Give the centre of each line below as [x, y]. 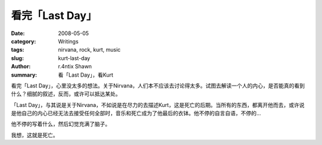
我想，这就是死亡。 [35, 135]
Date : [18, 33]
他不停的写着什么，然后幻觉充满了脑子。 [61, 124]
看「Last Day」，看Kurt [86, 75]
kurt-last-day [74, 58]
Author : [21, 67]
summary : [24, 75]
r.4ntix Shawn [75, 67]
